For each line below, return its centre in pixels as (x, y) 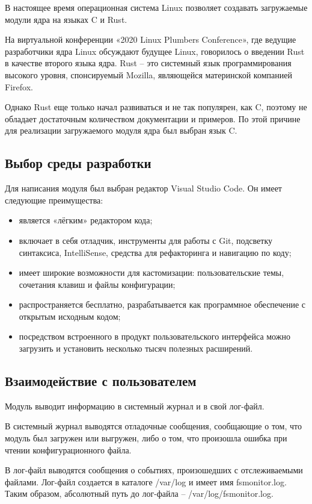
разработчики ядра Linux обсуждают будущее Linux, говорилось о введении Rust (155, 51)
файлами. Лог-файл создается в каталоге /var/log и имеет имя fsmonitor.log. (146, 481)
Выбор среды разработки (78, 163)
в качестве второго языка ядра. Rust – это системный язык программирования (148, 63)
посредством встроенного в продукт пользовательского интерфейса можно (154, 336)
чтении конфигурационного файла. (68, 450)
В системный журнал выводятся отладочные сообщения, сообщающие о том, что (153, 426)
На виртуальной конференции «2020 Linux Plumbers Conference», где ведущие (151, 39)
